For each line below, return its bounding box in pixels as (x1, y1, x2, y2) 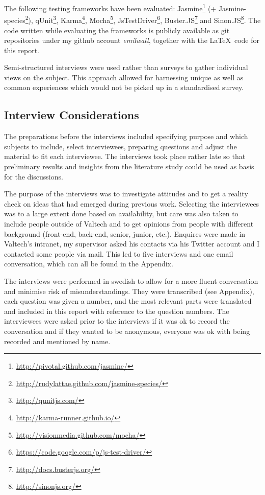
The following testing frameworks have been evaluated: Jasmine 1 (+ (4, 2, 217, 13)
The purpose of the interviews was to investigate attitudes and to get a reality (4, 188, 248, 199)
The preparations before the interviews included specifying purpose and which (4, 131, 248, 142)
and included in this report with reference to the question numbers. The (4, 305, 229, 316)
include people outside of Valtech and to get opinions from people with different (4, 218, 254, 229)
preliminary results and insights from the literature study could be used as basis (4, 161, 254, 172)
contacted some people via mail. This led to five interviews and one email (4, 248, 233, 259)
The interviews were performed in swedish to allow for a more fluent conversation (4, 275, 258, 286)
